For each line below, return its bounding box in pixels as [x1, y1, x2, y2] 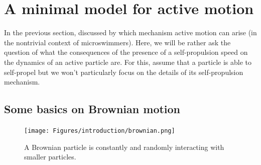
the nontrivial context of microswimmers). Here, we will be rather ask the [4, 37, 231, 47]
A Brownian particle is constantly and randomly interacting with [24, 141, 224, 152]
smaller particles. [24, 151, 76, 162]
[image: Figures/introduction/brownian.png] [24, 127, 175, 134]
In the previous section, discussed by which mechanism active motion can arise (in [4, 27, 257, 38]
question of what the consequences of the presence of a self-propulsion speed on [4, 47, 248, 57]
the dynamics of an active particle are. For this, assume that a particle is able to [4, 56, 252, 67]
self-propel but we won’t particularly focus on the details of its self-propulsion [4, 66, 243, 77]
